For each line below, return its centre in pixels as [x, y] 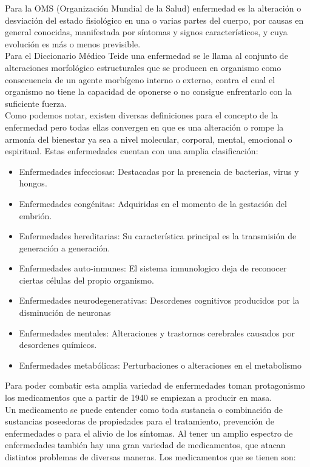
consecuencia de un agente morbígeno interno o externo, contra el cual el [140, 79]
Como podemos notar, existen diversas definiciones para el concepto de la [141, 115]
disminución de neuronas [65, 312]
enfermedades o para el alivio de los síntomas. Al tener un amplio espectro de [149, 433]
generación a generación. [65, 247]
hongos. [33, 183]
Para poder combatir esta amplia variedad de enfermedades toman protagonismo [155, 385]
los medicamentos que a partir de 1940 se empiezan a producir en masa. [139, 397]
